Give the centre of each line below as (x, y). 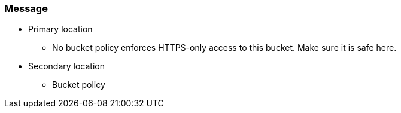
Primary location (60, 29)
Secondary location (66, 66)
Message (26, 8)
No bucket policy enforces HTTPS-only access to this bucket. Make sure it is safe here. (224, 48)
